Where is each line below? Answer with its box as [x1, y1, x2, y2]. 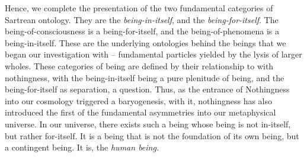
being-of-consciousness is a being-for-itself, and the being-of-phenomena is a [5, 25, 279, 37]
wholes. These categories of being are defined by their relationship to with [5, 59, 274, 72]
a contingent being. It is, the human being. [5, 141, 159, 153]
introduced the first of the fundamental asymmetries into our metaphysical [5, 106, 276, 118]
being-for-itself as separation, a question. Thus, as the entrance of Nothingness [5, 83, 290, 95]
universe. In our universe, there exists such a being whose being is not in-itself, [5, 117, 291, 130]
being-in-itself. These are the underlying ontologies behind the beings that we [5, 36, 286, 49]
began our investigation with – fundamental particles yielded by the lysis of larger [5, 48, 302, 60]
